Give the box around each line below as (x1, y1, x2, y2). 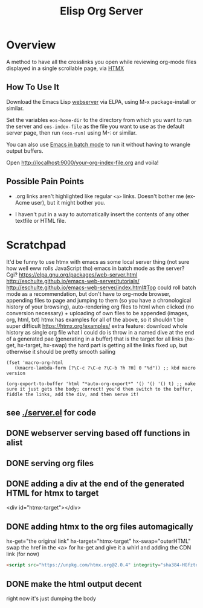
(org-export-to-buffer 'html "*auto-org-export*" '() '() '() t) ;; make (6, 380, 196, 387)
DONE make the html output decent (6, 578, 142, 589)
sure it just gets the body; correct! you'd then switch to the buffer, (6, 386, 193, 392)
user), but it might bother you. (31, 199, 106, 206)
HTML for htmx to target (6, 488, 99, 499)
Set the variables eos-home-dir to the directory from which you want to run (6, 116, 192, 123)
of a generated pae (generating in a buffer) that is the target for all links (6, 335, 184, 342)
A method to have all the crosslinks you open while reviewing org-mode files (6, 58, 197, 65)
